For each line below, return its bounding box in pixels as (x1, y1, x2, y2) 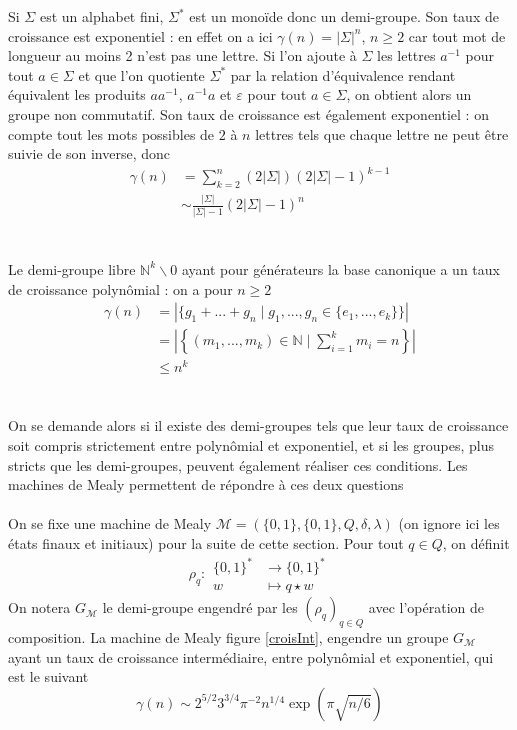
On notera (8, 597, 71, 618)
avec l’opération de (368, 597, 485, 618)
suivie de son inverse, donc (8, 143, 171, 164)
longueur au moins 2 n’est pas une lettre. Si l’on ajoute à (8, 45, 357, 66)
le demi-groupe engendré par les (102, 597, 298, 618)
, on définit (442, 533, 510, 554)
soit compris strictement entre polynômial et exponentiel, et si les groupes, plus (8, 435, 494, 456)
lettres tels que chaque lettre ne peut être (255, 123, 509, 144)
